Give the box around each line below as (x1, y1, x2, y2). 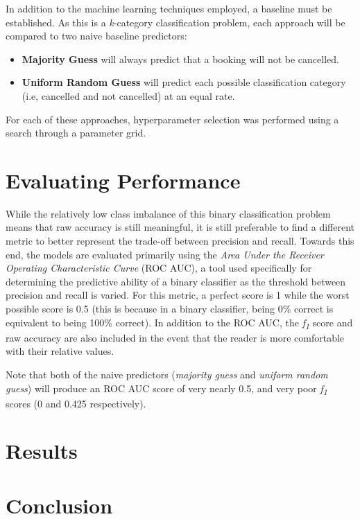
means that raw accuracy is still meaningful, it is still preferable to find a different (6, 220, 355, 234)
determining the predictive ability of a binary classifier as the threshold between (6, 274, 346, 288)
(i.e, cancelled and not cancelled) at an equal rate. (22, 88, 235, 103)
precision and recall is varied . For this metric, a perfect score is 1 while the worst (6, 288, 350, 302)
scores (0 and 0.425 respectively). (6, 396, 146, 410)
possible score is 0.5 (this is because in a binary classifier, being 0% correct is (6, 301, 334, 316)
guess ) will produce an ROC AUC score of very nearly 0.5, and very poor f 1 (6, 380, 327, 397)
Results (6, 437, 78, 465)
